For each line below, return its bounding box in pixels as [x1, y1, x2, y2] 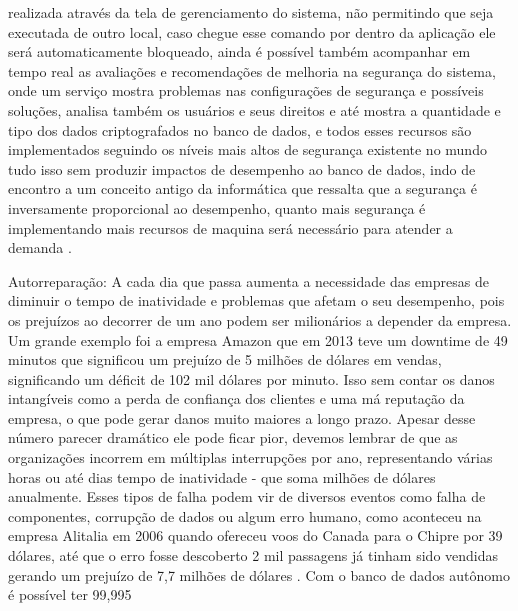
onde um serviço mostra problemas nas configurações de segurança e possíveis [8, 80, 484, 101]
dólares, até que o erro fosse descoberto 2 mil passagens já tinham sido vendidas [8, 545, 499, 566]
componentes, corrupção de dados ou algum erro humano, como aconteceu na [8, 505, 482, 526]
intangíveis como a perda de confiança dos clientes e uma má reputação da [8, 388, 465, 409]
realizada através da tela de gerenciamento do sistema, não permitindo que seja [8, 2, 494, 22]
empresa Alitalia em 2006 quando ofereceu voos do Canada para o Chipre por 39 [8, 525, 503, 546]
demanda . [8, 237, 72, 258]
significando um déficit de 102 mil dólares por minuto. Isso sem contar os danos [8, 368, 495, 389]
